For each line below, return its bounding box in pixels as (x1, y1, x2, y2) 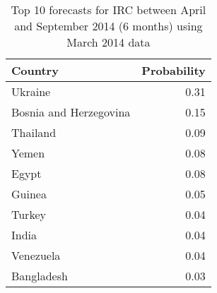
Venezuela (11, 247, 61, 263)
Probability (141, 62, 206, 78)
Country (11, 62, 59, 78)
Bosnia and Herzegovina (11, 104, 131, 120)
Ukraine (11, 83, 51, 100)
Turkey (11, 206, 46, 222)
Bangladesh (11, 268, 68, 284)
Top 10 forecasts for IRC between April (11, 1, 206, 18)
